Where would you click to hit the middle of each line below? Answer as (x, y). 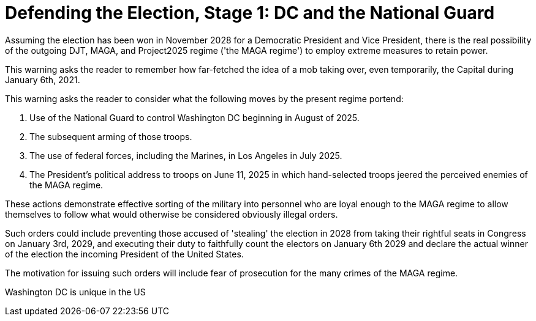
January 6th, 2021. (43, 79)
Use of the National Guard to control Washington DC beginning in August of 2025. (194, 117)
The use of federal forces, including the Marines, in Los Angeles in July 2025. (186, 155)
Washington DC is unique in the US (75, 292)
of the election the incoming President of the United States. (124, 254)
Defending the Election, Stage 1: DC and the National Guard (250, 13)
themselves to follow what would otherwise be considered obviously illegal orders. (172, 214)
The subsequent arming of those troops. (111, 136)
